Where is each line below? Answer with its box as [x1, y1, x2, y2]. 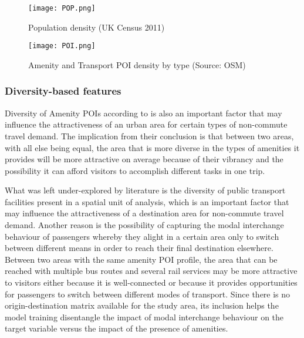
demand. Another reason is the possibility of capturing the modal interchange [5, 219, 284, 231]
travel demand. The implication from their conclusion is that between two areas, [5, 129, 294, 142]
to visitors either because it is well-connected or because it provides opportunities [5, 276, 298, 289]
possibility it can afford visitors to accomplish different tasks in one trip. [5, 164, 265, 176]
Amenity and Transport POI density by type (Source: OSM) [28, 58, 246, 71]
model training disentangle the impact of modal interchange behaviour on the [5, 310, 284, 323]
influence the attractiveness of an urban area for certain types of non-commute [5, 118, 288, 130]
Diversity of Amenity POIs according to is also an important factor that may [5, 106, 282, 119]
